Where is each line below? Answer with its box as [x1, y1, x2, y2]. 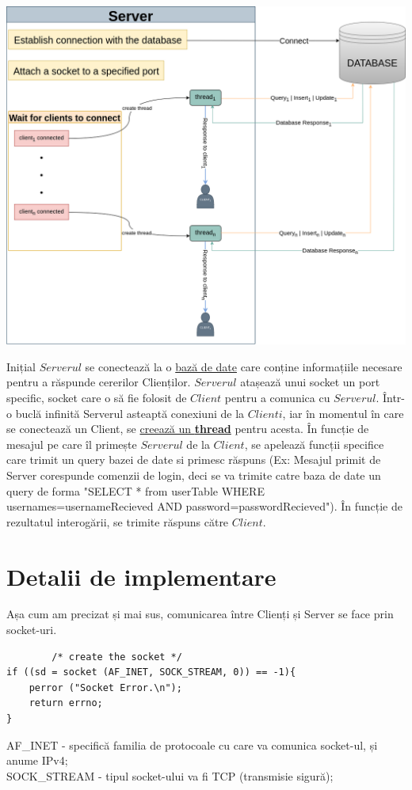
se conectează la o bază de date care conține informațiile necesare [85, 358, 402, 374]
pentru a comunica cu [224, 389, 330, 405]
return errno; [29, 697, 103, 709]
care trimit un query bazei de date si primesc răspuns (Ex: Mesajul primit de [6, 451, 381, 468]
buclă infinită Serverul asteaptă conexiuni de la [15, 404, 245, 421]
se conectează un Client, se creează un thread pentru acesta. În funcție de [6, 420, 369, 437]
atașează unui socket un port [240, 374, 380, 390]
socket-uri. [6, 621, 57, 638]
